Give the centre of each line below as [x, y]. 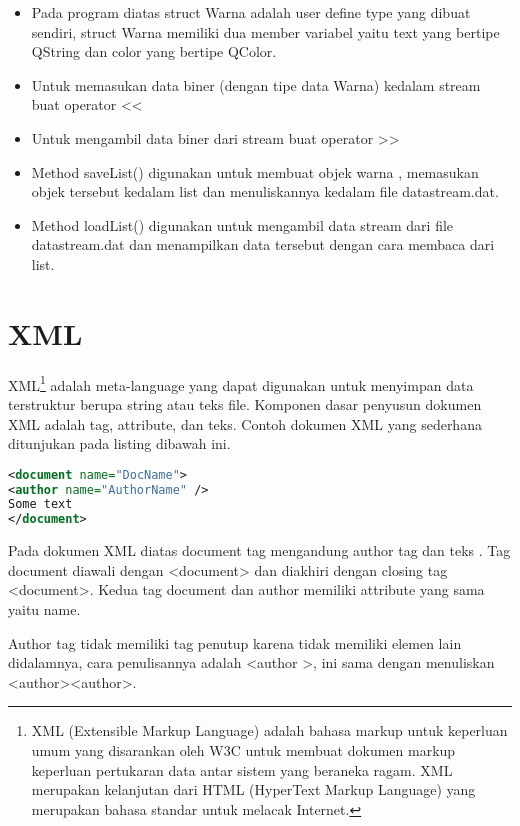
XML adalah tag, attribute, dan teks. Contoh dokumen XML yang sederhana [245, 423]
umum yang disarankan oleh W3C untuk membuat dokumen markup [243, 749]
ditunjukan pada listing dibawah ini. [119, 443]
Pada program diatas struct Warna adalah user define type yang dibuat [251, 12]
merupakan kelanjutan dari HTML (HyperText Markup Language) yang [253, 789]
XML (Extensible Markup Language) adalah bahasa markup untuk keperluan [269, 730]
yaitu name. [44, 608]
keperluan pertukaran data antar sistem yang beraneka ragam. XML [242, 769]
